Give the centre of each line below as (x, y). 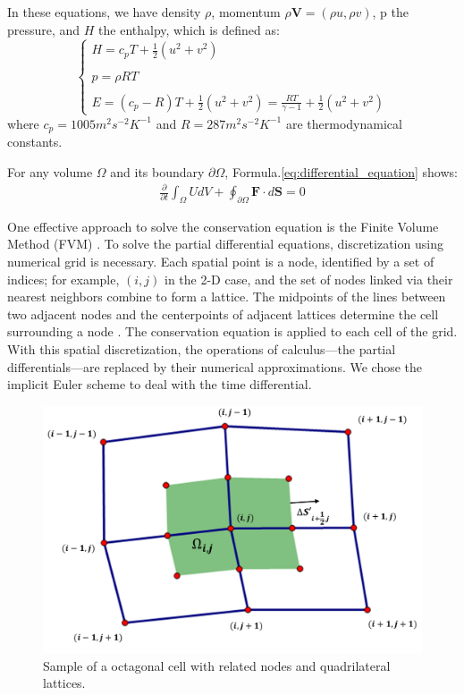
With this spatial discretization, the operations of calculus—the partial (202, 348)
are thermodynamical (344, 123)
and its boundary (157, 171)
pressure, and (44, 29)
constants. (35, 142)
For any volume (50, 171)
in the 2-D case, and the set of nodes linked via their (309, 279)
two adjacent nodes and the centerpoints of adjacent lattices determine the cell (223, 314)
